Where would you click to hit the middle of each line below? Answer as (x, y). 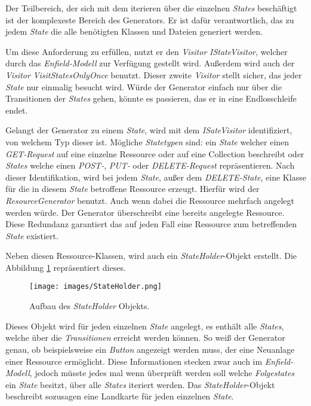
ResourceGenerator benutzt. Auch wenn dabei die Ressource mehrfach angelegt (150, 200)
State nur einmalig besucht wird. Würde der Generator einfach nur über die (144, 86)
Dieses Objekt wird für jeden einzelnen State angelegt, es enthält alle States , (145, 326)
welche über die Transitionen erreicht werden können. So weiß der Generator (145, 338)
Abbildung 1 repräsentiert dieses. (66, 267)
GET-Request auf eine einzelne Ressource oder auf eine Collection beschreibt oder (155, 153)
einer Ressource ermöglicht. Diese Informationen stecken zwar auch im (134, 361)
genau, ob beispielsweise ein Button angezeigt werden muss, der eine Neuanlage (150, 349)
